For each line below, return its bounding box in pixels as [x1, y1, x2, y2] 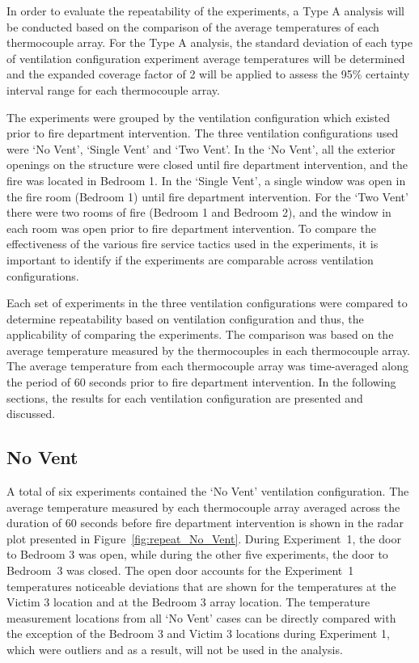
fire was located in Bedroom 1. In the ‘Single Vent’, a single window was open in [6, 171, 406, 188]
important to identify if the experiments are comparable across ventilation [6, 251, 374, 268]
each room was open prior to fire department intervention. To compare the [6, 219, 376, 236]
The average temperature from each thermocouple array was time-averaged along [6, 357, 408, 374]
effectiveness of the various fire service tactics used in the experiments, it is [6, 235, 379, 252]
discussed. [6, 405, 56, 422]
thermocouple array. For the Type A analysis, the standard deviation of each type [6, 34, 413, 51]
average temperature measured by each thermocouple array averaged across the [6, 498, 400, 515]
